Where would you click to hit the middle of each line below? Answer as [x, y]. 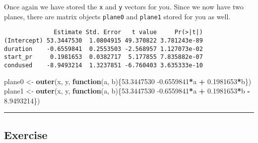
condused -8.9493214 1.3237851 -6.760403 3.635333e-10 [103, 65]
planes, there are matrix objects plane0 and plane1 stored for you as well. [117, 16]
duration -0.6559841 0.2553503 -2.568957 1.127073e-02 [103, 49]
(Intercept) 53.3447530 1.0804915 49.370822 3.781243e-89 [103, 40]
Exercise [26, 134]
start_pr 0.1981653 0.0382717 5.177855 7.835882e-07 [103, 57]
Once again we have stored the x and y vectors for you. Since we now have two [124, 6]
